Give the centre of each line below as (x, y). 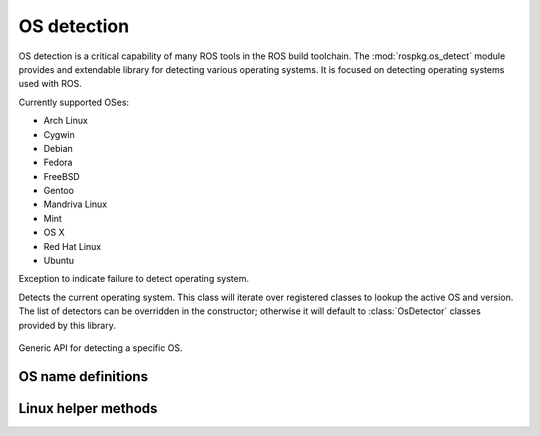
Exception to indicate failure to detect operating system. (134, 279)
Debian (58, 148)
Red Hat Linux (72, 246)
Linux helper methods (88, 408)
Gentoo (59, 191)
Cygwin (59, 134)
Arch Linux (66, 121)
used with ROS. (50, 84)
